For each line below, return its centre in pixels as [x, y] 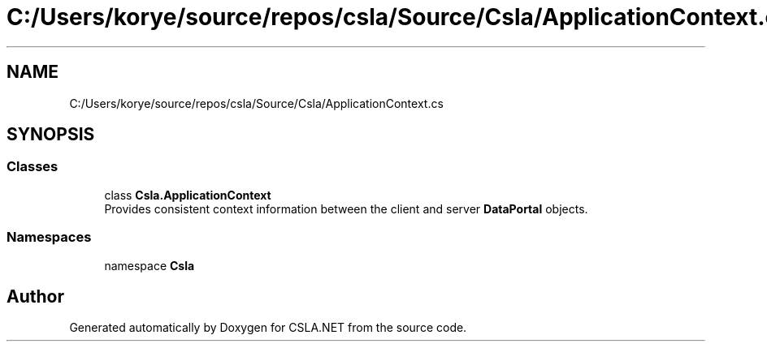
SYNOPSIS [51, 135]
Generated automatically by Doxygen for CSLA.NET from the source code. [268, 328]
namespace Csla [149, 265]
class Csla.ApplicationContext [188, 195]
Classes [32, 167]
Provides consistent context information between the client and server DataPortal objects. [346, 208]
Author [35, 296]
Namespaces [49, 237]
